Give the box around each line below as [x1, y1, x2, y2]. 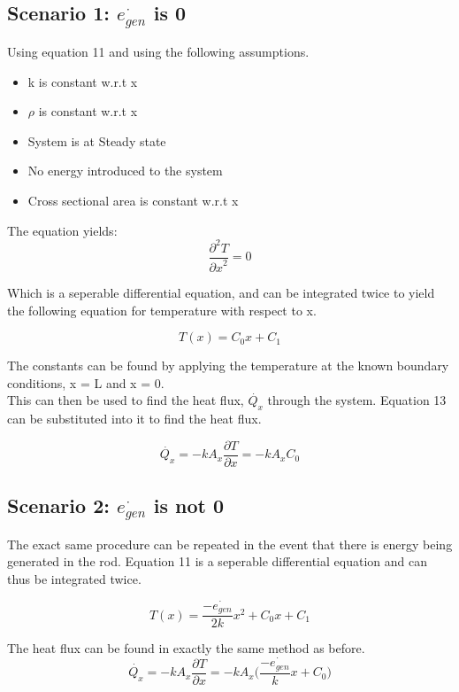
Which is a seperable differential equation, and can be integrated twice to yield [7, 284, 435, 302]
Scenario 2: [7, 492, 110, 519]
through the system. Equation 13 [267, 391, 447, 409]
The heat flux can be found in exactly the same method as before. [7, 639, 365, 657]
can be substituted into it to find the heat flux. [7, 409, 262, 428]
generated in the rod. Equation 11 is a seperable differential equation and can [7, 552, 427, 571]
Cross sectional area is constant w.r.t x [27, 190, 239, 209]
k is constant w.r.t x [27, 72, 138, 90]
